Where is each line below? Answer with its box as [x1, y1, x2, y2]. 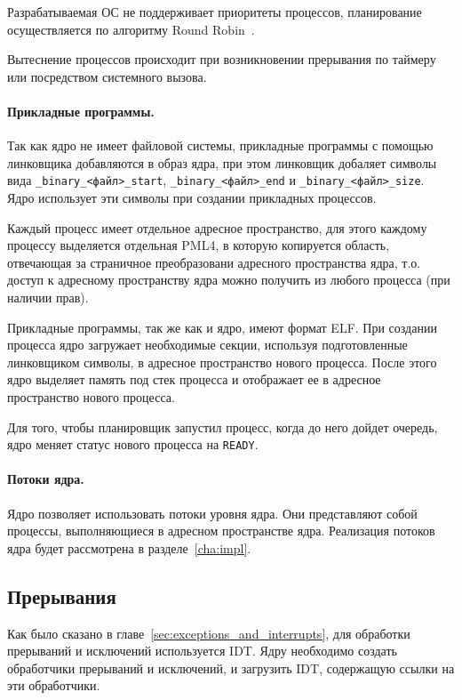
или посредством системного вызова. [7, 67, 207, 85]
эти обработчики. [7, 676, 100, 695]
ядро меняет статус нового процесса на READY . [7, 435, 259, 454]
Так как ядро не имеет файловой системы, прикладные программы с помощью [7, 136, 434, 155]
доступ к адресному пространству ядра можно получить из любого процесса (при [7, 270, 450, 289]
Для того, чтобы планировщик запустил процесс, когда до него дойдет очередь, [7, 417, 438, 436]
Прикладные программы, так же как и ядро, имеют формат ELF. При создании [7, 318, 437, 336]
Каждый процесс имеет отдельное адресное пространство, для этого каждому [7, 218, 427, 237]
